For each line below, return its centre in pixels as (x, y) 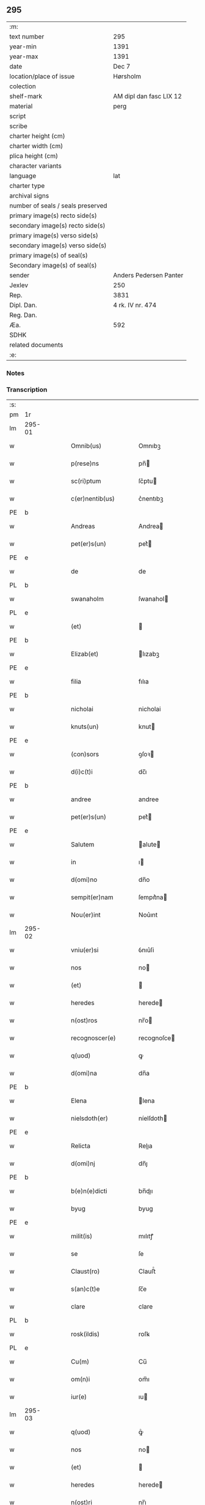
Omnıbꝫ (149, 446)
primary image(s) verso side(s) (54, 235)
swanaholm (88, 599)
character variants (36, 166)
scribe (18, 126)
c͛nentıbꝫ (151, 499)
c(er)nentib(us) (93, 499)
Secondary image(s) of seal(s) (53, 265)
